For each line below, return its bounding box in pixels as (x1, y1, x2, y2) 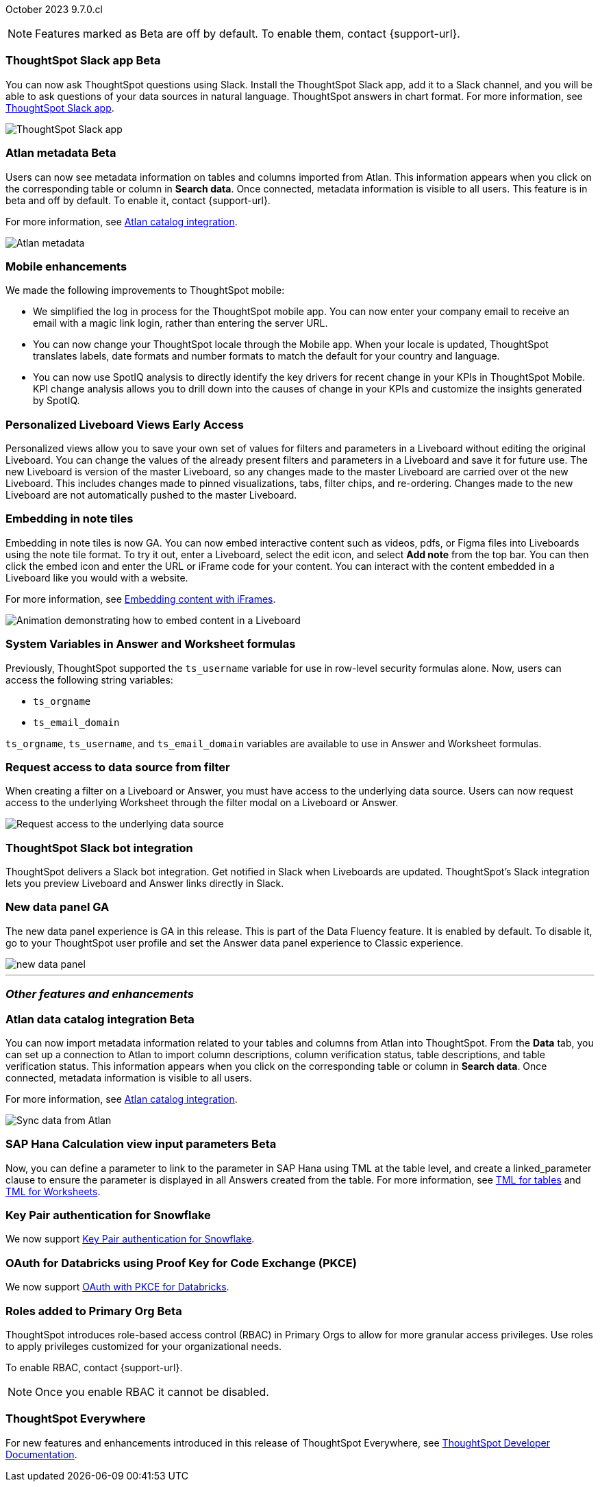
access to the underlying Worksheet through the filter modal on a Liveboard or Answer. (5, 797, 399, 809)
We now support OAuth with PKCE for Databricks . (5, 1281, 229, 1293)
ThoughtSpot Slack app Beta (5, 53, 161, 68)
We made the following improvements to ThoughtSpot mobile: (5, 284, 285, 297)
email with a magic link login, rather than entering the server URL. (33, 317, 328, 329)
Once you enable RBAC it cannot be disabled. (35, 1384, 269, 1399)
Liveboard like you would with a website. (5, 571, 188, 584)
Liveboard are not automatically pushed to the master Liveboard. (5, 489, 297, 501)
